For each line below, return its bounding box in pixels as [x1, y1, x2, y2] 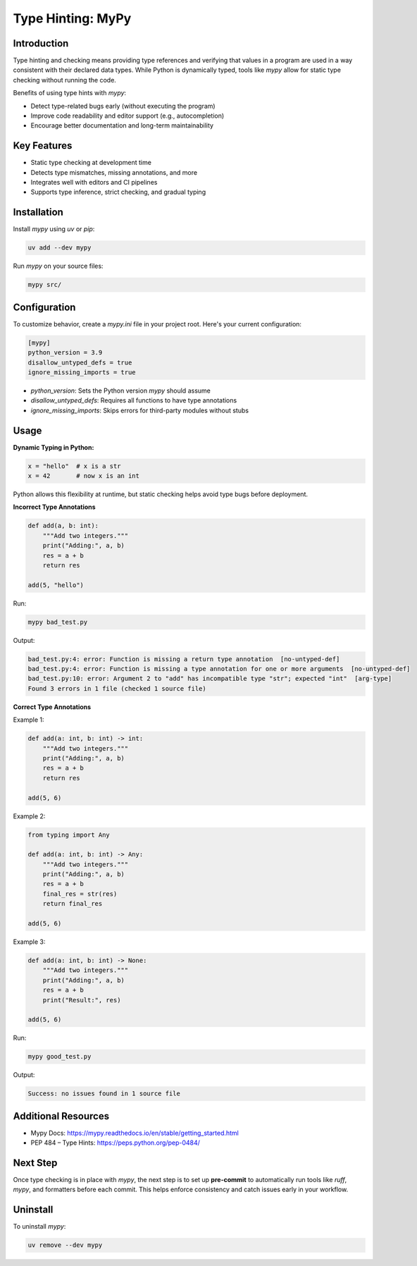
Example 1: [13, 715, 44, 724]
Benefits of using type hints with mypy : [13, 89, 127, 97]
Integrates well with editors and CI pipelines [30, 178, 158, 187]
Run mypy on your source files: [13, 262, 104, 271]
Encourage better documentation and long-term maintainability [30, 121, 214, 130]
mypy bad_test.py [27, 617, 88, 626]
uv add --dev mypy [27, 244, 92, 252]
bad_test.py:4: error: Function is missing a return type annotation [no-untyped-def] [27, 655, 340, 663]
